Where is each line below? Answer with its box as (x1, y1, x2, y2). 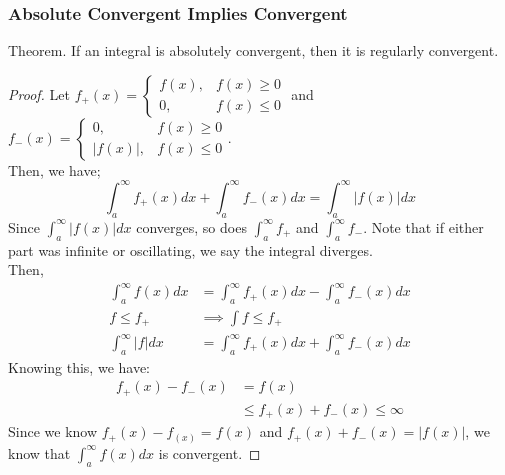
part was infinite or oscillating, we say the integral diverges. (8, 239, 373, 260)
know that (8, 442, 71, 463)
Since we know (8, 421, 98, 442)
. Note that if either (363, 216, 484, 237)
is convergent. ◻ (158, 442, 261, 463)
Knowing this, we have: (8, 356, 151, 377)
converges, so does (136, 216, 247, 237)
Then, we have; (8, 159, 101, 180)
